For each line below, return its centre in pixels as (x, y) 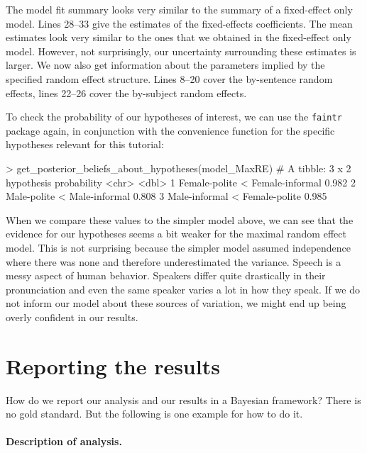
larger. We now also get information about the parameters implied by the (165, 65)
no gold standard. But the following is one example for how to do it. (154, 414)
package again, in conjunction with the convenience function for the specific (170, 130)
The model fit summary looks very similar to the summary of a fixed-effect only (179, 9)
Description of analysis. (64, 441)
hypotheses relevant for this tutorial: (85, 144)
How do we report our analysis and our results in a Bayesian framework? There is (183, 399)
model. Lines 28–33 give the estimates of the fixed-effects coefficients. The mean (179, 23)
